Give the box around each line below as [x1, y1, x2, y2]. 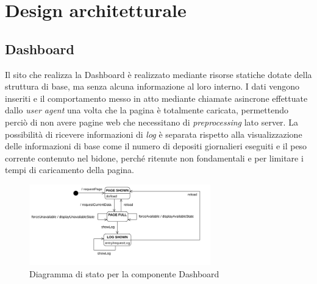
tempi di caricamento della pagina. [5, 163, 134, 176]
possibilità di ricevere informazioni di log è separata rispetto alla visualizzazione [5, 127, 302, 140]
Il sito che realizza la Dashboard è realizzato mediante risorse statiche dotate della [5, 68, 312, 80]
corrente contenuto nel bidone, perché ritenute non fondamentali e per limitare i [5, 151, 304, 164]
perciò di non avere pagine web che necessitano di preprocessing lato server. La [5, 115, 298, 128]
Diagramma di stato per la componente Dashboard [29, 268, 219, 280]
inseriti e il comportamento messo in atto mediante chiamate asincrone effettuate [5, 91, 308, 104]
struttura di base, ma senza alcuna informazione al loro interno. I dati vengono [5, 80, 300, 93]
